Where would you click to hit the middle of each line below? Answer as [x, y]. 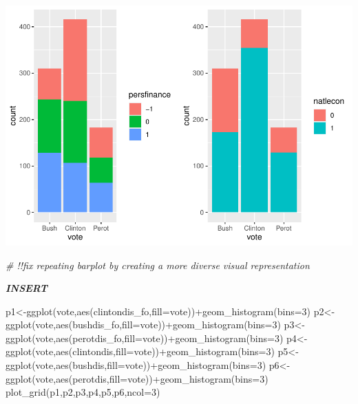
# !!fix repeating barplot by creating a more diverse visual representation [158, 265]
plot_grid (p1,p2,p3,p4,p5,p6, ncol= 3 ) [83, 392]
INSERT [27, 288]
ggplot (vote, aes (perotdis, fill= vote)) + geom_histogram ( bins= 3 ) [137, 378]
